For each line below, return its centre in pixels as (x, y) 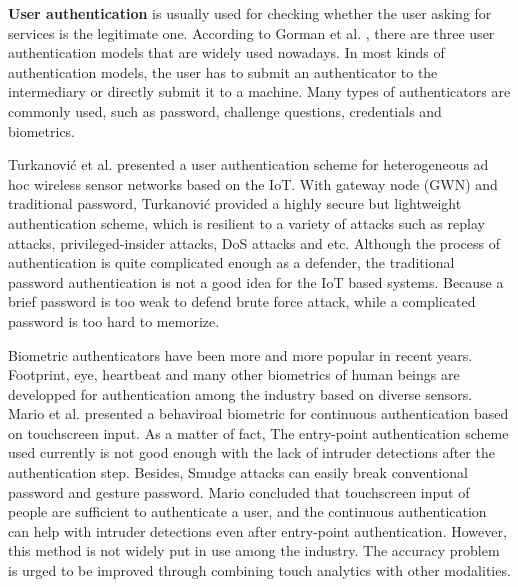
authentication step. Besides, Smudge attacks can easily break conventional (238, 472)
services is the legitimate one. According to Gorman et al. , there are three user (251, 32)
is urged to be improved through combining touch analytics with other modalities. (259, 570)
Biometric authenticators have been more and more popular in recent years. (240, 354)
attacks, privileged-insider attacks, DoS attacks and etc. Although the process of (254, 242)
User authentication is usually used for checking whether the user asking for (250, 13)
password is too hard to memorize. (114, 320)
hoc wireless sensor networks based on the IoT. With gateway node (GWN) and (253, 183)
